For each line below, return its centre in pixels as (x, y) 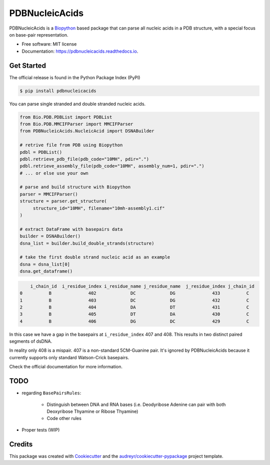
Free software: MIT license (49, 44)
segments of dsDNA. (31, 341)
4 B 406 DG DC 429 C (134, 321)
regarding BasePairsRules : (51, 393)
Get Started (27, 65)
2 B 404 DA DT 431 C (134, 307)
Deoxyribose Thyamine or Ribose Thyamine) (92, 411)
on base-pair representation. (39, 35)
